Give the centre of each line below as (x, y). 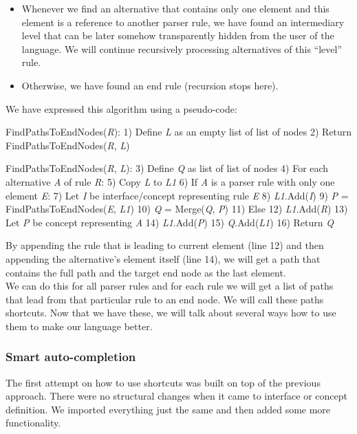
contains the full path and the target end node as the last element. (146, 272)
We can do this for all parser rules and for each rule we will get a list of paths (170, 286)
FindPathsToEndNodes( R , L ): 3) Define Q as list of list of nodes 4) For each (167, 168)
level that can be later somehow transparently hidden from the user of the (178, 35)
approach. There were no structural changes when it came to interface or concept (176, 396)
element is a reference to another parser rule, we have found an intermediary (183, 22)
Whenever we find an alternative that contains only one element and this (175, 8)
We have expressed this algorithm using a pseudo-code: (121, 108)
